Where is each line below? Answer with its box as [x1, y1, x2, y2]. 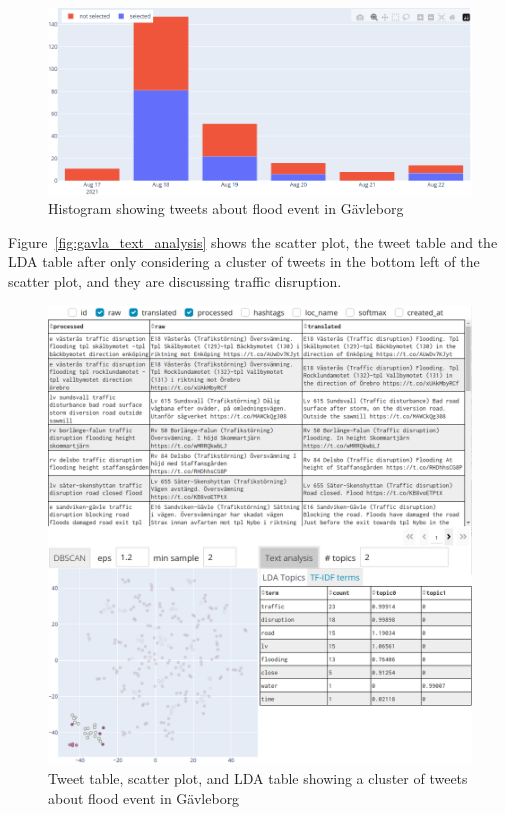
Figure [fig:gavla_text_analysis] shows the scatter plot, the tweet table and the [8, 231, 498, 252]
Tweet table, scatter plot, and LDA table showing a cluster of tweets [48, 768, 468, 789]
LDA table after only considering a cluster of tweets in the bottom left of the [8, 251, 480, 272]
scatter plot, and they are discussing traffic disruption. [8, 270, 342, 291]
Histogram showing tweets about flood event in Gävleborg [48, 198, 404, 219]
